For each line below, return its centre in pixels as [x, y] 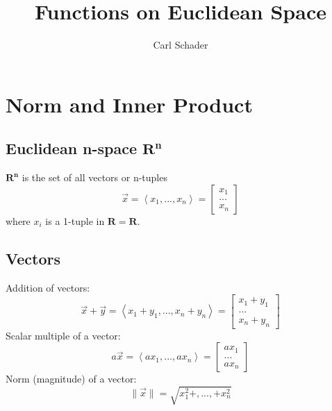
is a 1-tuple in [75, 220]
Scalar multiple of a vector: [63, 335]
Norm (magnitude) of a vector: [71, 379]
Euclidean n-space [72, 148]
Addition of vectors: [48, 287]
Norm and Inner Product [129, 104]
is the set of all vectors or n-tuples [94, 177]
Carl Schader [181, 45]
